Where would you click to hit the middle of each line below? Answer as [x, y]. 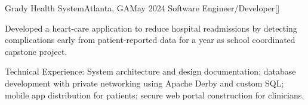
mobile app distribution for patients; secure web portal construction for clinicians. [155, 95]
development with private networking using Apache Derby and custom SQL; [144, 83]
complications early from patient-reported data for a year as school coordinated [150, 40]
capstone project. [36, 51]
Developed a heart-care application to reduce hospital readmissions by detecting [151, 28]
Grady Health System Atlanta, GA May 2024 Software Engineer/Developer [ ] [142, 8]
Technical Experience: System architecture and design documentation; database [150, 71]
